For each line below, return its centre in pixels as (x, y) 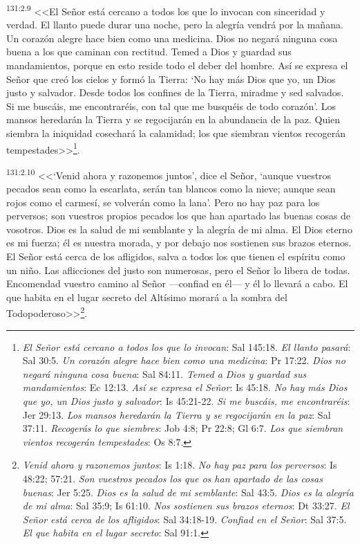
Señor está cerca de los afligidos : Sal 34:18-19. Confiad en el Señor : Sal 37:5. (184, 519)
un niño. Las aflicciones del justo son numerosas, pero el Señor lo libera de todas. (178, 270)
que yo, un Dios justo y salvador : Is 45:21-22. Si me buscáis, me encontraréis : (186, 401)
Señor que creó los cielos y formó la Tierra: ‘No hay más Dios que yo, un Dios (171, 79)
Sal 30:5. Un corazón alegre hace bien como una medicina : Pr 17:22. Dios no (184, 360)
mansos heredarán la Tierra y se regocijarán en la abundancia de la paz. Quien (173, 119)
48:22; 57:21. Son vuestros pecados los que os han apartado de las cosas (172, 479)
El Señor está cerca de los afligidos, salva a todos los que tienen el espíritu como (176, 256)
